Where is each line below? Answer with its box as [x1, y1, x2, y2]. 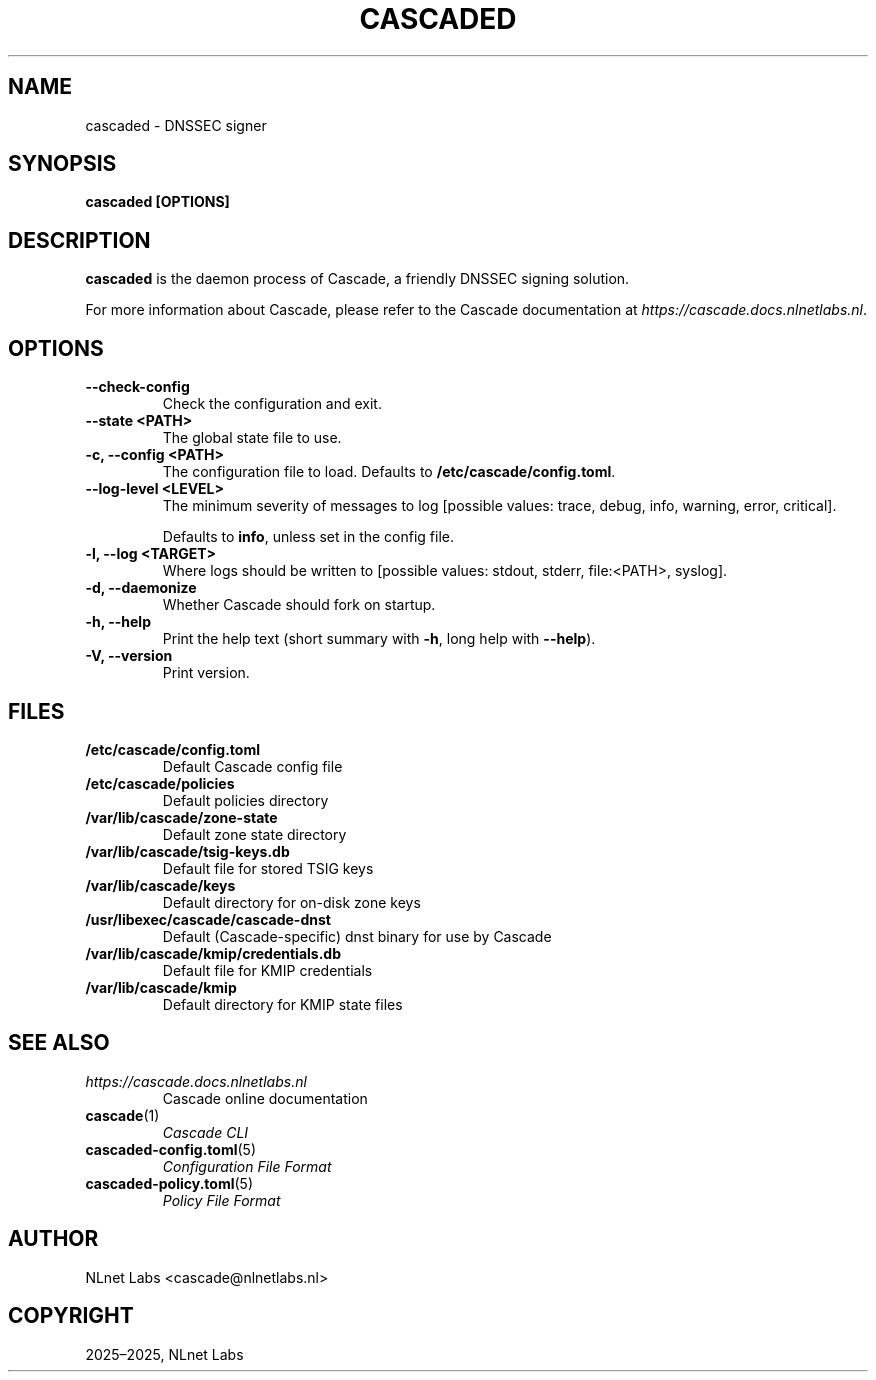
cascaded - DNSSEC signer [85, 116, 267, 134]
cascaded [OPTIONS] [85, 193, 230, 211]
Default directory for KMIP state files [162, 995, 403, 1013]
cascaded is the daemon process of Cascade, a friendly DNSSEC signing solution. [85, 270, 630, 288]
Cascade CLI [162, 1123, 249, 1141]
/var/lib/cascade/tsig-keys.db [85, 842, 290, 860]
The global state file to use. [162, 429, 342, 447]
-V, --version [85, 647, 173, 665]
